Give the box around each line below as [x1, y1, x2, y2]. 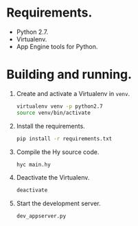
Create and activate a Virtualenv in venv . [16, 89, 130, 97]
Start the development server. [16, 199, 101, 208]
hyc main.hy [16, 161, 51, 168]
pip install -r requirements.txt [16, 135, 113, 142]
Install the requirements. [16, 122, 85, 130]
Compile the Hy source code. [16, 147, 100, 156]
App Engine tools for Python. [16, 42, 98, 50]
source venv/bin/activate [16, 109, 91, 116]
